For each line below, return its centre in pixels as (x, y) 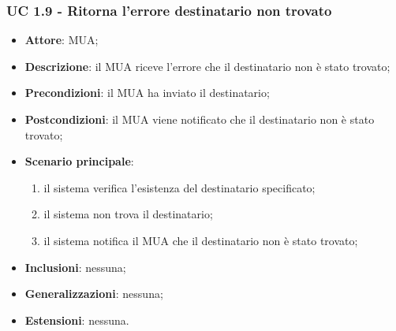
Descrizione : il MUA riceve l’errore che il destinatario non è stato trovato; (207, 66)
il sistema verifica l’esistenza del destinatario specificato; (179, 187)
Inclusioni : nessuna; (75, 267)
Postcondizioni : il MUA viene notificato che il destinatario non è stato (200, 119)
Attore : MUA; (62, 40)
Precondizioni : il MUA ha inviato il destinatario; (147, 93)
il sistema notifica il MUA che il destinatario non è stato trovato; (201, 240)
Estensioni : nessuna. (77, 320)
